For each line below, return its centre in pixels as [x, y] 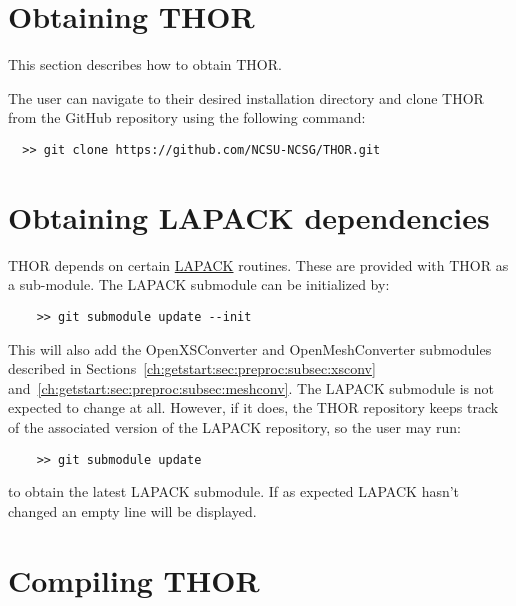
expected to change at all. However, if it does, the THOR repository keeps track [253, 407]
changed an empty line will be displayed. [132, 510]
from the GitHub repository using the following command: [187, 117]
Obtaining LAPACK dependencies [249, 216]
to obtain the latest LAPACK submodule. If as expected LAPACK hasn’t [234, 491]
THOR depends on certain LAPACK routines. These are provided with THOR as [258, 264]
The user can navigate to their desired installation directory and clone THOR [246, 97]
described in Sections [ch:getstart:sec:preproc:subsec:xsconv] [192, 368]
